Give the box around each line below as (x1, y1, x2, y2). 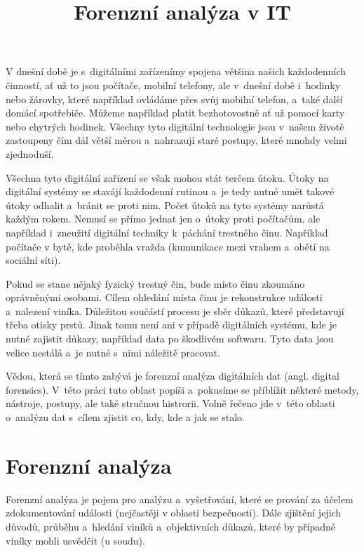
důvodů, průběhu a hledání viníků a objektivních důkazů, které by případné (6, 519, 336, 533)
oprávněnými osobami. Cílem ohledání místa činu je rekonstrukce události (6, 290, 323, 305)
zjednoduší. (6, 146, 54, 161)
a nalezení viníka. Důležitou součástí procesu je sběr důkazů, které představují (6, 303, 344, 318)
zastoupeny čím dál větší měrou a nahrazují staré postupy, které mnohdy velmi (6, 133, 347, 147)
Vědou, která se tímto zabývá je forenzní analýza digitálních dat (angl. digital (6, 368, 339, 383)
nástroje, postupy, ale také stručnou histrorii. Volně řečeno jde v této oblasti (6, 396, 335, 411)
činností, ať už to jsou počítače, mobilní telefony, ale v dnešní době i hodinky (6, 77, 341, 92)
